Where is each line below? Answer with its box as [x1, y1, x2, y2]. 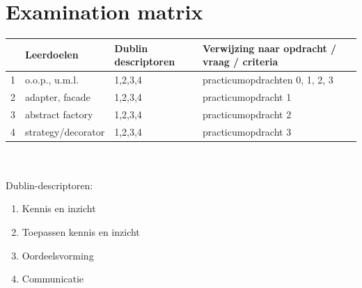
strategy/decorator [25, 124, 105, 138]
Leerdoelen [25, 47, 79, 62]
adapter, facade [25, 89, 90, 104]
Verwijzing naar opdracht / [202, 40, 337, 55]
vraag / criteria [202, 54, 278, 69]
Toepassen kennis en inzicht [22, 225, 140, 239]
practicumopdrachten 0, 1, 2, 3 [202, 72, 333, 87]
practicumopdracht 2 [202, 106, 292, 121]
